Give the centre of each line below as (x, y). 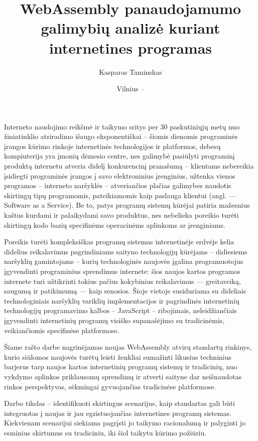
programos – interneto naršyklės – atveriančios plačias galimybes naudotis (118, 185)
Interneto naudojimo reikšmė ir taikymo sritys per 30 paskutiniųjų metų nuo (122, 126)
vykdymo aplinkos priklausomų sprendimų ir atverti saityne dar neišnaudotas (123, 376)
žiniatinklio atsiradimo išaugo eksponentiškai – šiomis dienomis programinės (121, 136)
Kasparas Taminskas (131, 71)
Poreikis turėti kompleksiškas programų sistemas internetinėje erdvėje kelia (119, 242)
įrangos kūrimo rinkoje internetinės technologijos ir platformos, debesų (112, 146)
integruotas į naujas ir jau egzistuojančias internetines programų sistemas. (118, 413)
